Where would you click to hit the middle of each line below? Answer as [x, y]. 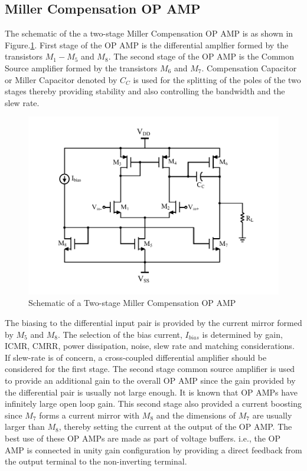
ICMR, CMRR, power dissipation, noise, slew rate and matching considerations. [150, 346]
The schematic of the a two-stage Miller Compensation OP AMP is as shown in [149, 33]
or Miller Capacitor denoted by [61, 79]
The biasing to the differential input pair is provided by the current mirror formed [153, 322]
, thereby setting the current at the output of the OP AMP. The [175, 426]
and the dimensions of [196, 415]
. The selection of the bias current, [120, 334]
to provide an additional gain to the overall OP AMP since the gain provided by [150, 380]
